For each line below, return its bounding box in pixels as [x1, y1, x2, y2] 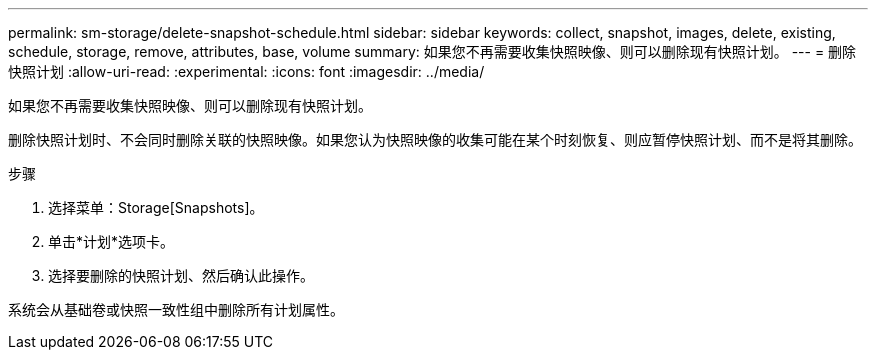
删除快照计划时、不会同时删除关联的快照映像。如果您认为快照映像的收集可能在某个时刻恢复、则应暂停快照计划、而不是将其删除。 [8, 131, 862, 148]
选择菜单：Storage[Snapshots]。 [48, 199, 264, 216]
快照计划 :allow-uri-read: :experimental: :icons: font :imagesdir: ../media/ [8, 63, 485, 80]
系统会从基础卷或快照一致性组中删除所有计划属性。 [8, 301, 344, 318]
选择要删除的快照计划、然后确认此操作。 [48, 267, 314, 284]
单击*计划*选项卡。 [48, 233, 175, 250]
